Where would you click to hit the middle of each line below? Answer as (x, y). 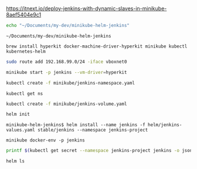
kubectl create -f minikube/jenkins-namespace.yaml (70, 83)
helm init (18, 114)
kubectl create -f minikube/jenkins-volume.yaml (67, 104)
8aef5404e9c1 (24, 15)
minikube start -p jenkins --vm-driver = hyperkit (67, 72)
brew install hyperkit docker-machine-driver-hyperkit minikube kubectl (97, 46)
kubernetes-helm (26, 51)
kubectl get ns (25, 93)
